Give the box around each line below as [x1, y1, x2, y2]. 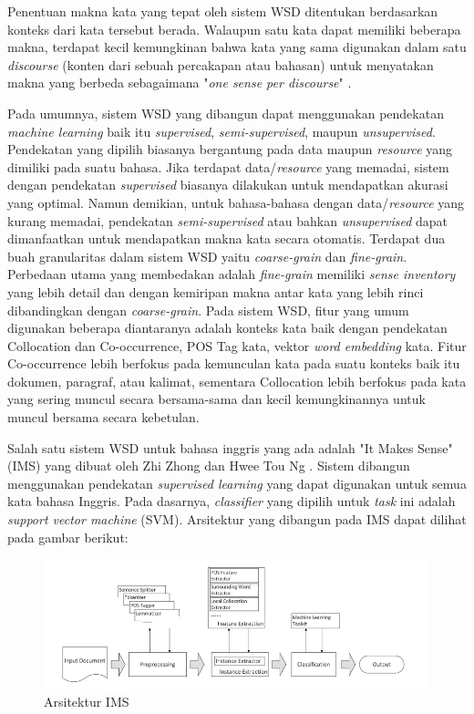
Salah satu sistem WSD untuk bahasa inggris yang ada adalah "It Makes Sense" [7, 438, 453, 457]
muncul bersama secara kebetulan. [7, 408, 200, 427]
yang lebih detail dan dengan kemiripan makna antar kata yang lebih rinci [7, 282, 424, 301]
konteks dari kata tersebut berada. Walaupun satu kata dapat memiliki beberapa [7, 19, 461, 38]
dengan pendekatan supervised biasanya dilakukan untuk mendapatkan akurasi [7, 175, 448, 194]
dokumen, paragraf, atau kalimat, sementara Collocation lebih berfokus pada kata [7, 371, 467, 390]
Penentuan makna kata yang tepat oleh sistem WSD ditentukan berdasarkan [7, 2, 438, 20]
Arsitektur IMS [44, 692, 129, 711]
